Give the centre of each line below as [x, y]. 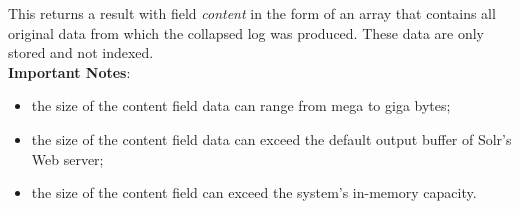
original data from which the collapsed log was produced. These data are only [246, 32]
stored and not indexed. [81, 52]
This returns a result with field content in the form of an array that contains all [252, 13]
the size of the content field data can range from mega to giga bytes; [241, 105]
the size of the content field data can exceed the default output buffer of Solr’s [271, 138]
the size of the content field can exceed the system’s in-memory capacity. [254, 192]
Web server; [67, 158]
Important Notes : [69, 71]
